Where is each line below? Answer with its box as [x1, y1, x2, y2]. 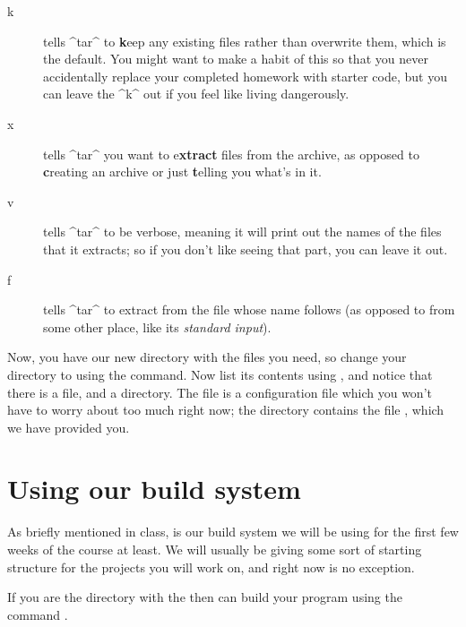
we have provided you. [7, 417, 130, 436]
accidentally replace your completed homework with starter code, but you [43, 66, 447, 85]
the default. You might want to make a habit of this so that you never [43, 49, 428, 68]
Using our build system [7, 470, 301, 507]
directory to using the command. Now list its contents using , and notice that [7, 365, 433, 383]
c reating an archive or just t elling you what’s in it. [43, 162, 322, 181]
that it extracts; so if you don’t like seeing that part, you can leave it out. [43, 239, 448, 258]
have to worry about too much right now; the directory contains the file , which [7, 400, 444, 419]
